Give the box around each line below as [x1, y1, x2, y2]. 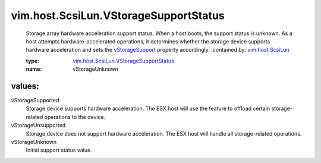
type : [26, 57, 40, 64]
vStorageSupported [11, 97, 59, 104]
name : [26, 65, 42, 73]
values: [11, 81, 39, 91]
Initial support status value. [26, 146, 92, 154]
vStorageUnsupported [11, 122, 66, 129]
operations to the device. [44, 113, 106, 120]
